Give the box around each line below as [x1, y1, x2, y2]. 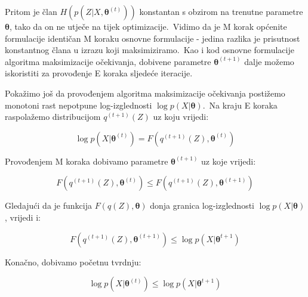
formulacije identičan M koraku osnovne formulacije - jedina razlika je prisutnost [5, 32, 300, 44]
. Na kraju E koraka [202, 98, 278, 111]
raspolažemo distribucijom [5, 110, 101, 123]
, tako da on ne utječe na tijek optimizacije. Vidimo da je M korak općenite [9, 20, 287, 32]
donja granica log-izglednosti [150, 199, 255, 212]
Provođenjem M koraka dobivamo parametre [5, 154, 168, 167]
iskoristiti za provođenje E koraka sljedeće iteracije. [5, 67, 193, 79]
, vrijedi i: [5, 211, 41, 223]
